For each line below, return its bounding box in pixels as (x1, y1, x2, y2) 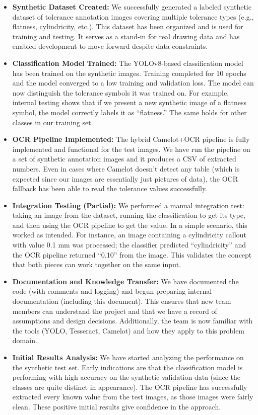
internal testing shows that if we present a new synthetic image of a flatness (12, 97, 246, 108)
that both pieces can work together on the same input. (12, 259, 181, 270)
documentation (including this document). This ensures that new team (12, 296, 231, 306)
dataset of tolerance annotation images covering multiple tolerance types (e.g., (12, 11, 254, 22)
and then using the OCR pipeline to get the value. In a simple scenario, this (12, 219, 247, 230)
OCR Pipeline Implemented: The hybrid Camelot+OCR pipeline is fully (12, 134, 250, 144)
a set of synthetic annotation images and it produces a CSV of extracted (12, 153, 236, 164)
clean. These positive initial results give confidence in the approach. (12, 401, 221, 411)
